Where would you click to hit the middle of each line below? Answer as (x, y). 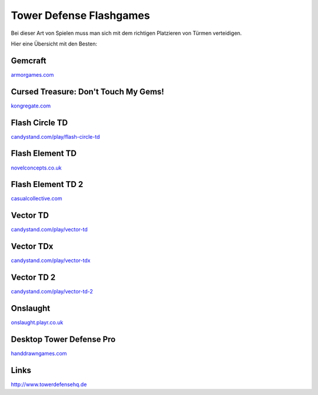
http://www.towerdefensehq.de (49, 384)
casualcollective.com (37, 198)
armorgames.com (32, 74)
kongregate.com (31, 106)
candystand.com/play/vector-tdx (51, 260)
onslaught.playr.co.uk (37, 322)
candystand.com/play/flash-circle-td (55, 136)
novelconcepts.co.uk (36, 168)
